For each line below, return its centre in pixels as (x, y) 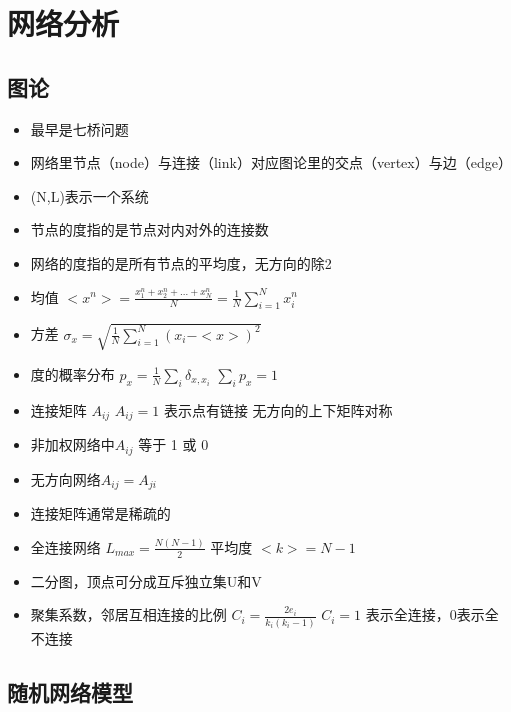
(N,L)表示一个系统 (89, 195)
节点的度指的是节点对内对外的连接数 (149, 229)
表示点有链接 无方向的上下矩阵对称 (278, 409)
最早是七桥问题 (79, 128)
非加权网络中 (72, 444)
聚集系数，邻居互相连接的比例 (128, 614)
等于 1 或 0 (173, 444)
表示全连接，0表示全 (432, 614)
